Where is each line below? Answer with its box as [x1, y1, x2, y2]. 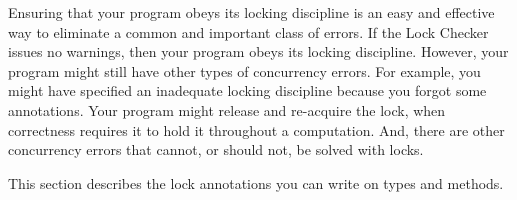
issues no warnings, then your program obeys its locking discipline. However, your [8, 41, 509, 62]
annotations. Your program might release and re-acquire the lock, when [8, 99, 446, 120]
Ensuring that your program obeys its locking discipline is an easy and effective [8, 2, 495, 22]
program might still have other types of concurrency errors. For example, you [8, 60, 481, 81]
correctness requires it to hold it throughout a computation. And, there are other [8, 119, 505, 140]
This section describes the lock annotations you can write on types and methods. [8, 172, 504, 193]
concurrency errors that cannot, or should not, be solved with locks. [8, 139, 424, 160]
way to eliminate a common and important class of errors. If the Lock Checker [8, 21, 489, 42]
